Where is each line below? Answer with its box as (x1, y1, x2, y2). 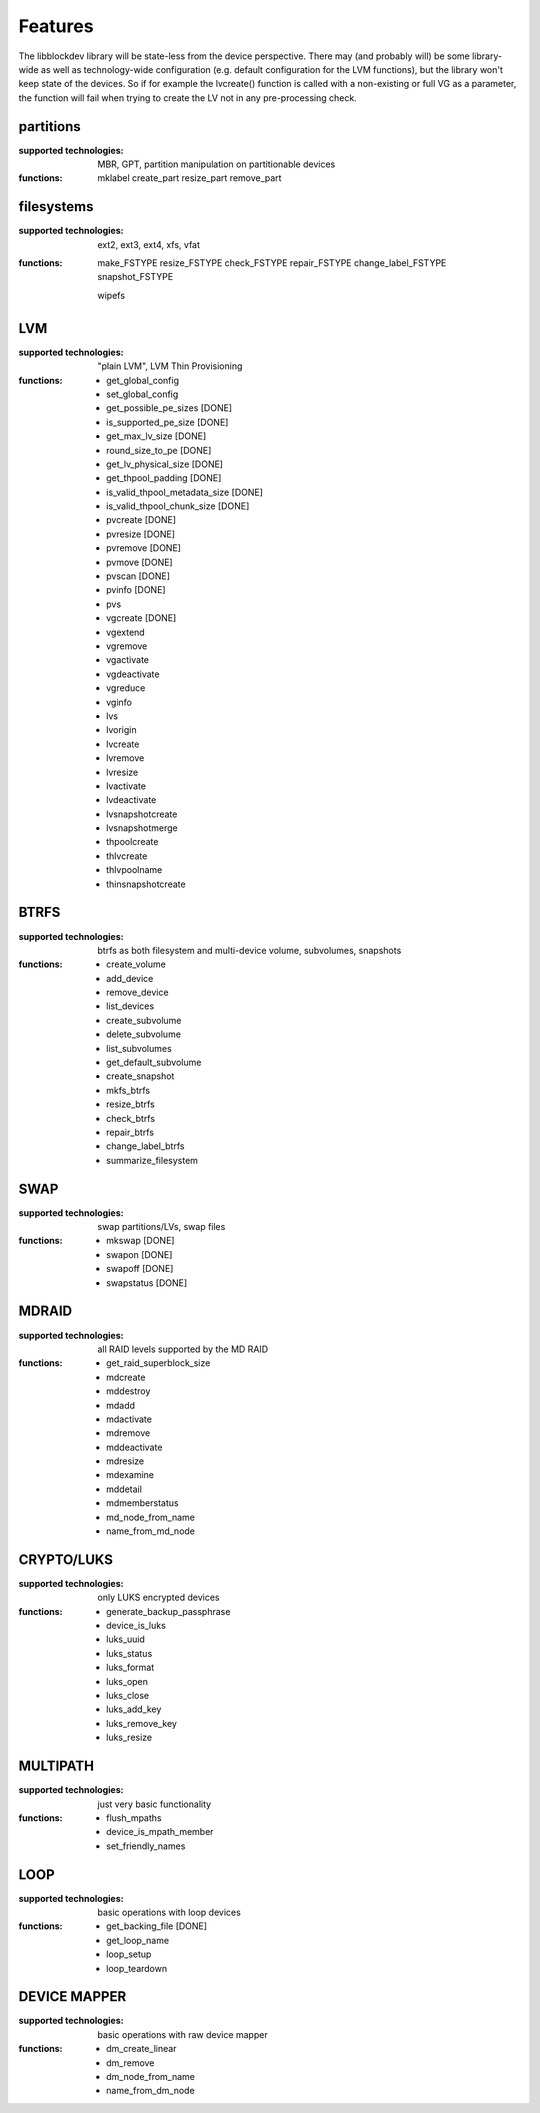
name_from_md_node (106, 1525, 195, 1537)
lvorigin (106, 724, 137, 736)
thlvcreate (106, 850, 148, 862)
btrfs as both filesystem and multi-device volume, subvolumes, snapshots (97, 944, 402, 956)
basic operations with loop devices (97, 1906, 242, 1918)
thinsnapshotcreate (106, 878, 186, 890)
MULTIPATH (18, 1758, 95, 1775)
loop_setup (106, 1948, 152, 1960)
